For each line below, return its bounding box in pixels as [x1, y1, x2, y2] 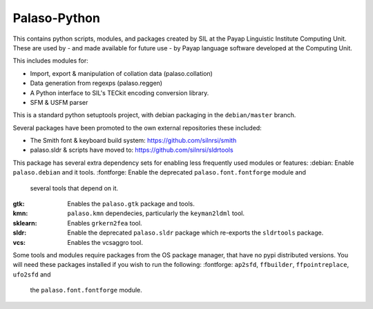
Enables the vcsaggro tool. [67, 238, 143, 246]
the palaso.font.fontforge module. [30, 286, 143, 295]
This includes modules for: [12, 57, 89, 65]
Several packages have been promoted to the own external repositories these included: [12, 123, 262, 132]
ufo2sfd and [12, 270, 51, 279]
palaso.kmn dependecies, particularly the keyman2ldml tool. [67, 209, 245, 217]
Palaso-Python [12, 10, 100, 26]
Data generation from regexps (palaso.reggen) [30, 79, 162, 88]
